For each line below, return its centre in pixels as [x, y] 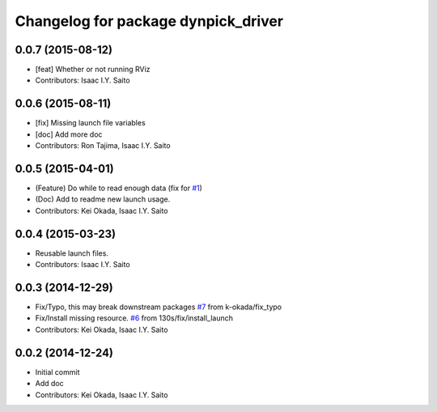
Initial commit [57, 372]
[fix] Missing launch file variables [90, 123]
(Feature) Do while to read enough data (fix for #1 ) [119, 188]
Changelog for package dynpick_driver [149, 21]
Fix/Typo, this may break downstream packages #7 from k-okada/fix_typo [159, 307]
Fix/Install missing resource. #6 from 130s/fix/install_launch [134, 318]
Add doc [49, 384]
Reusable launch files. [72, 253]
